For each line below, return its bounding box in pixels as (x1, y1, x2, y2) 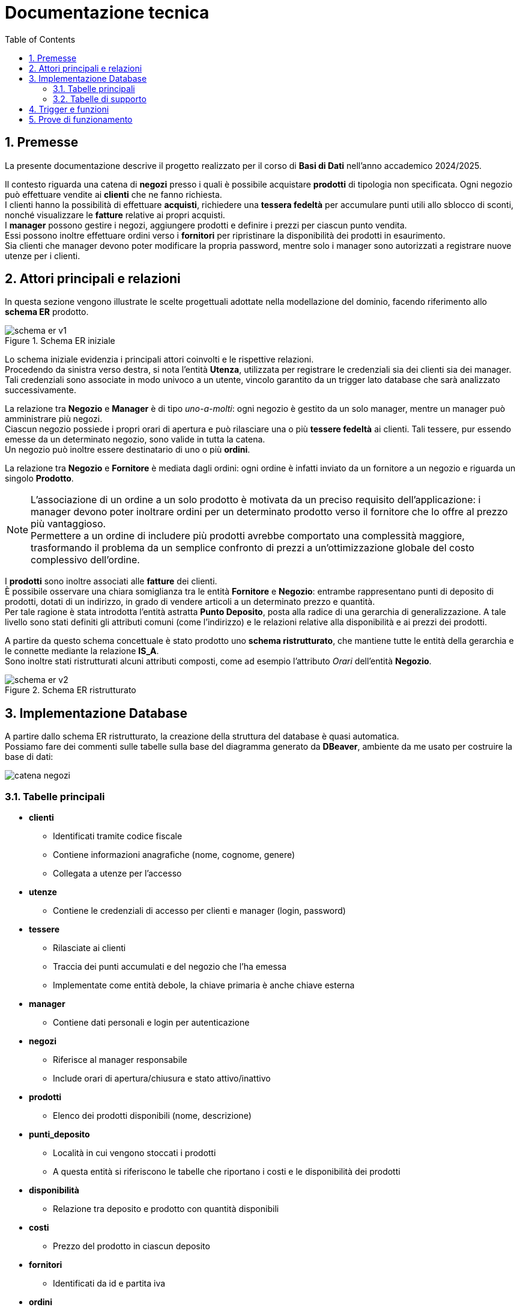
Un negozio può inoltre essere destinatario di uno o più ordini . (5, 444, 250, 455)
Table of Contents (5, 34, 76, 44)
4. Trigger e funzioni (29, 103, 109, 114)
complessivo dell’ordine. (31, 554, 140, 566)
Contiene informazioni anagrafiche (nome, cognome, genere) (53, 849, 295, 860)
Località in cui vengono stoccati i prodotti (53, 1148, 216, 1158)
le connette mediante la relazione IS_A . (5, 646, 159, 657)
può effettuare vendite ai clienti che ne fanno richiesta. (5, 189, 222, 200)
